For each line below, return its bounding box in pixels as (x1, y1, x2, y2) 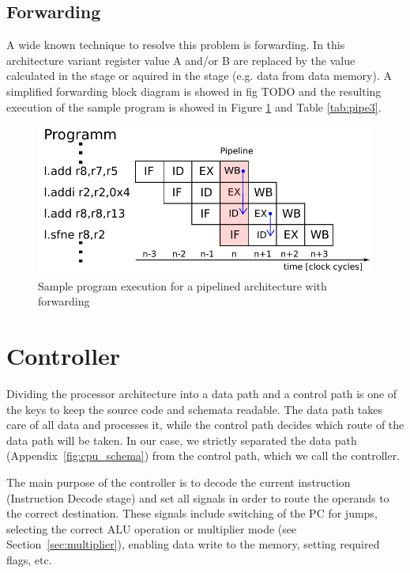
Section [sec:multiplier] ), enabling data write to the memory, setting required (6, 536, 380, 552)
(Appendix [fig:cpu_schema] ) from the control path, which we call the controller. (6, 447, 401, 464)
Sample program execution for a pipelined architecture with (38, 277, 327, 294)
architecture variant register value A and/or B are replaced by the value (6, 51, 355, 68)
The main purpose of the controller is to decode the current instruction (6, 473, 351, 490)
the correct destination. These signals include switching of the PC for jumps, (6, 505, 378, 522)
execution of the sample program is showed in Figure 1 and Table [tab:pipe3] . (6, 98, 382, 115)
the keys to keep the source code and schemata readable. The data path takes (6, 400, 382, 417)
